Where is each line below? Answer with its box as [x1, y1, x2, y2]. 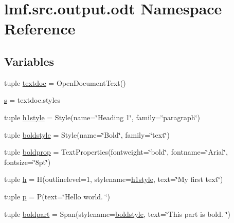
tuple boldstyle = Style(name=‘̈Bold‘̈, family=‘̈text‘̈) [4, 129, 170, 140]
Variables [4, 53, 55, 69]
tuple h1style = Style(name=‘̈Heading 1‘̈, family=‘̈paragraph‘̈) [4, 112, 200, 122]
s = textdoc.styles [4, 95, 61, 105]
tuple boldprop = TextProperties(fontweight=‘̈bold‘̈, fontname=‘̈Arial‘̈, [4, 146, 228, 157]
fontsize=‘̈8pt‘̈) [4, 156, 51, 167]
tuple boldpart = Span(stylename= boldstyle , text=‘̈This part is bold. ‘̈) [4, 208, 230, 219]
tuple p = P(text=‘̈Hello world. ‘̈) [4, 191, 111, 201]
